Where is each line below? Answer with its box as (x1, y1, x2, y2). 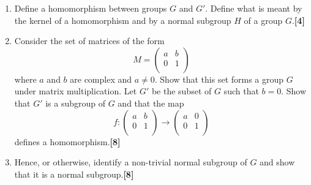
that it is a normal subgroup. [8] (14, 167, 134, 180)
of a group (244, 13, 283, 26)
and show (260, 156, 295, 168)
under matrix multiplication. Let (14, 85, 137, 97)
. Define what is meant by (205, 2, 302, 14)
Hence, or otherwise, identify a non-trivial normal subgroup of (14, 156, 247, 168)
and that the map (118, 96, 184, 109)
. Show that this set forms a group (154, 72, 284, 85)
